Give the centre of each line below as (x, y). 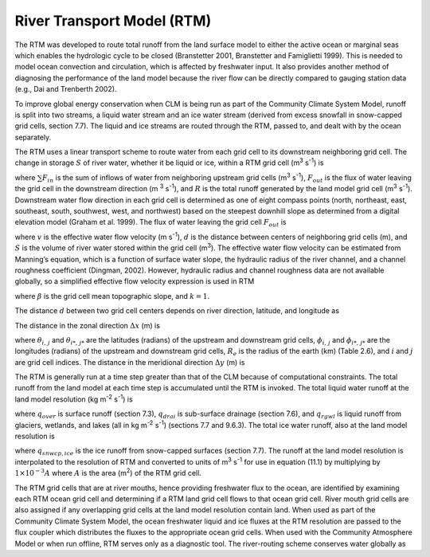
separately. (33, 137)
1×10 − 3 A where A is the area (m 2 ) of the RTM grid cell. (108, 473)
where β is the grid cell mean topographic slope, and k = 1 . (112, 296)
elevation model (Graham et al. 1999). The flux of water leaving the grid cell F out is (150, 223)
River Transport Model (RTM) (113, 21)
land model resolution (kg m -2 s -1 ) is (74, 398)
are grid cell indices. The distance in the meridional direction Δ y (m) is (130, 362)
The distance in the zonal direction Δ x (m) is (88, 325)
